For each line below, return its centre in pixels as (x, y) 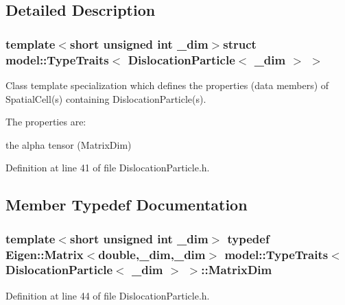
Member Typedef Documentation (127, 205)
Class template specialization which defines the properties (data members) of (167, 85)
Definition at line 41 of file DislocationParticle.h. (108, 168)
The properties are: (46, 122)
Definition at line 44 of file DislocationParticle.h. (108, 295)
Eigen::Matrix (45, 254)
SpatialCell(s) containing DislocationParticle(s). (106, 98)
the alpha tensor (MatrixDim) (69, 144)
